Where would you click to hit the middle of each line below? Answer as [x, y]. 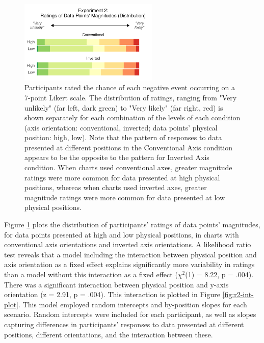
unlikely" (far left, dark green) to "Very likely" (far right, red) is [124, 107]
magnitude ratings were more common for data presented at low [125, 197]
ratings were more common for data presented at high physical [122, 177]
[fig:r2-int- [238, 294]
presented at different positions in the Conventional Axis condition [128, 147]
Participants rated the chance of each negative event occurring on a [130, 87]
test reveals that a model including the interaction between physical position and [130, 254]
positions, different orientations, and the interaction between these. [109, 334]
